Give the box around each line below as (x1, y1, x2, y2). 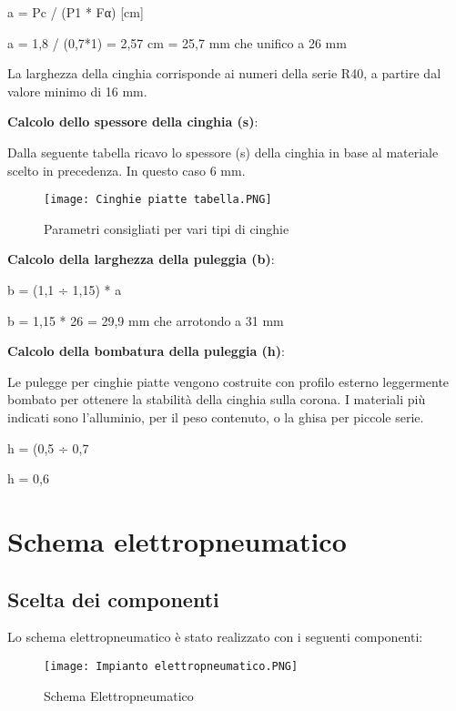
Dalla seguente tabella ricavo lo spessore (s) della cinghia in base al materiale (7, 142, 439, 161)
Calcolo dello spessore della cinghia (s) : (7, 112, 258, 131)
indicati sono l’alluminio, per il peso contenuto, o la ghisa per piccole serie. (7, 407, 424, 426)
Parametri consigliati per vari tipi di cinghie (44, 218, 289, 238)
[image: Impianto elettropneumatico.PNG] (44, 659, 299, 673)
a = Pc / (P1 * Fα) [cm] (7, 3, 144, 21)
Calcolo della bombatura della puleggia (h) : (7, 341, 285, 361)
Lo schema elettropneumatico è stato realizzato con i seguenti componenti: (7, 627, 423, 646)
